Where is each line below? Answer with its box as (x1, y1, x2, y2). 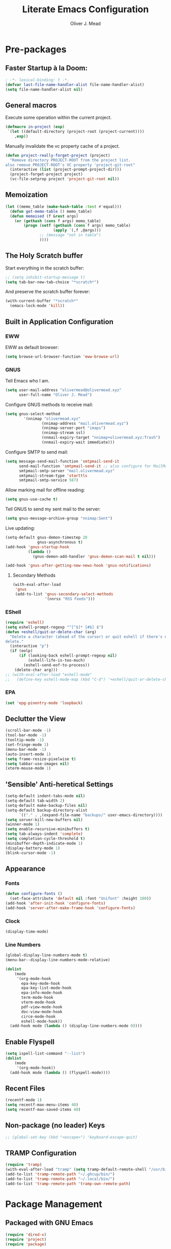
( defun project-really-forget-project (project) (5, 153, 110, 158)
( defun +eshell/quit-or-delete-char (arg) (5, 629, 97, 635)
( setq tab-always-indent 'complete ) (5, 831, 83, 836)
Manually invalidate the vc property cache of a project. (5, 143, 120, 149)
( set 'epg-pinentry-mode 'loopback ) (5, 700, 83, 705)
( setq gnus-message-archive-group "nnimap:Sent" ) (5, 516, 113, 521)
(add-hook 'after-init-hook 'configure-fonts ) (5, 901, 106, 906)
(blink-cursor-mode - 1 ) (5, 850, 56, 855)
